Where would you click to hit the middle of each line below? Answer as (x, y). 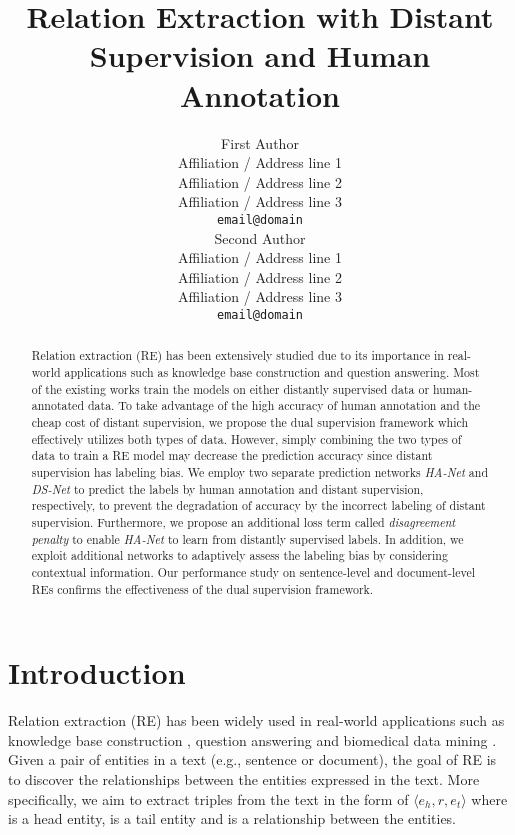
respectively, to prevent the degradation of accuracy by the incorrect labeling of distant (258, 505)
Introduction (97, 672)
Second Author (260, 237)
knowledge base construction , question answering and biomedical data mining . (252, 739)
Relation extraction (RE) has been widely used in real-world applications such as (256, 720)
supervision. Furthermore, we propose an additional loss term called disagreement (243, 521)
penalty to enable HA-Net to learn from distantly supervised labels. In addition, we (247, 538)
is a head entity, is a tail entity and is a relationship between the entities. (232, 818)
